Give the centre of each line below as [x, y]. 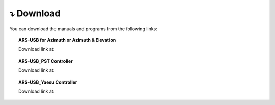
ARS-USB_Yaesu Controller [48, 82]
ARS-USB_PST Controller [46, 61]
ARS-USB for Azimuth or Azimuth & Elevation [67, 40]
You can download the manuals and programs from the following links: [83, 29]
